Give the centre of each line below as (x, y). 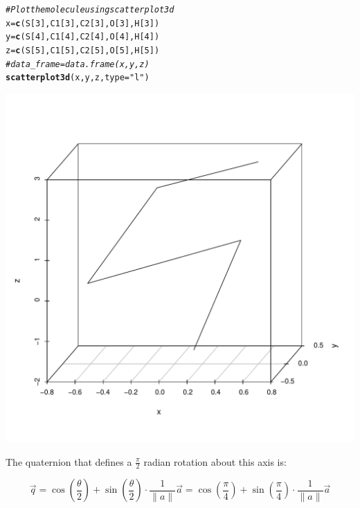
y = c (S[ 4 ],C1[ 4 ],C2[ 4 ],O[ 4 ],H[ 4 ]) (83, 37)
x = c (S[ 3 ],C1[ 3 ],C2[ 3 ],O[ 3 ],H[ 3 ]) (83, 23)
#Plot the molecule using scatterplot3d (90, 10)
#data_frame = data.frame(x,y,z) (78, 64)
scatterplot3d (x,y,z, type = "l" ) (78, 78)
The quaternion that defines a (69, 461)
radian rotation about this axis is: (215, 461)
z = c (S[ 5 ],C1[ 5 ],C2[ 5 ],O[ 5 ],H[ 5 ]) (83, 50)
